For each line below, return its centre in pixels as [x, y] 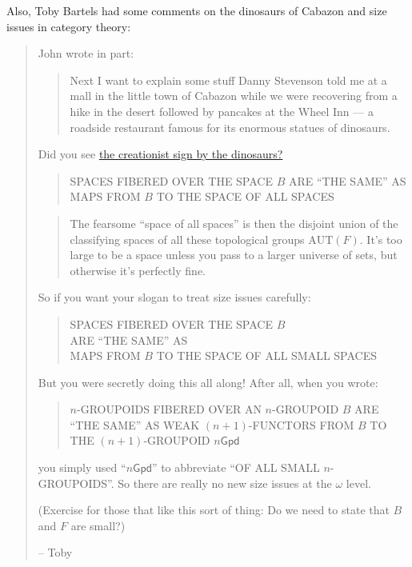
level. [358, 483]
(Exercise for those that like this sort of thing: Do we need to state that [214, 510]
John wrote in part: [86, 53]
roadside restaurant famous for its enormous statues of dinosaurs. [230, 127]
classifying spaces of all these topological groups [187, 239]
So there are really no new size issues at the [225, 483]
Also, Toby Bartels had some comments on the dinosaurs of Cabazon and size [197, 10]
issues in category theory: [69, 26]
